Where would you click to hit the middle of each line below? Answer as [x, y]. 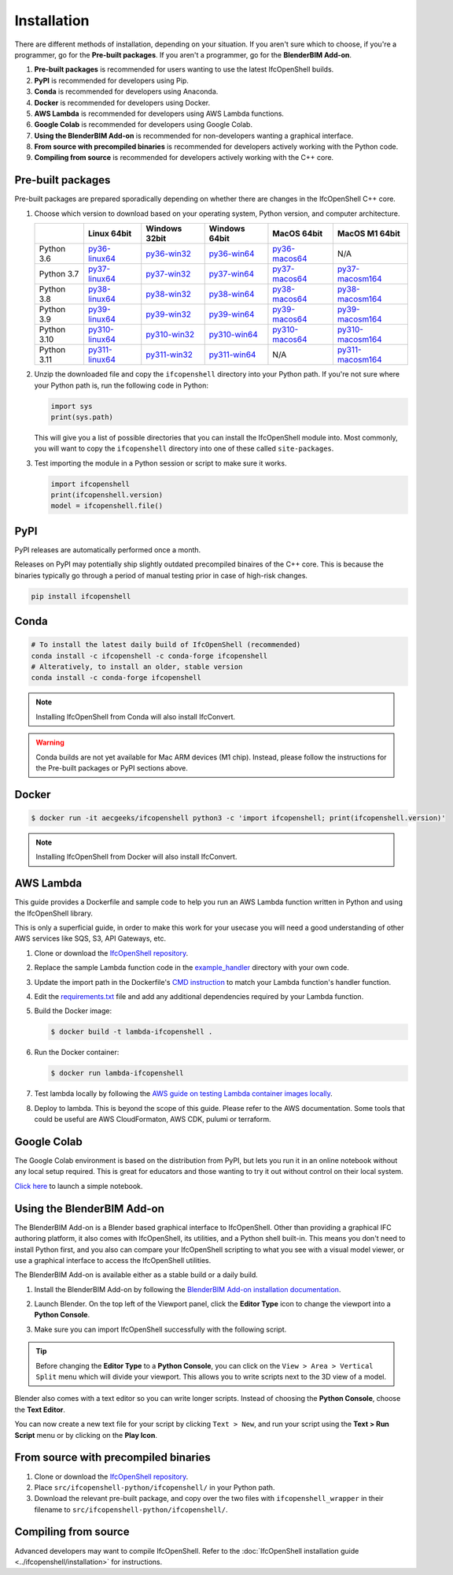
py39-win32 [169, 314]
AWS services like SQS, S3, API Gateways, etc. [90, 938]
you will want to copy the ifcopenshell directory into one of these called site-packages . [184, 448]
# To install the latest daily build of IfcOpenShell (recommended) [166, 645]
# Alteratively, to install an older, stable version [137, 667]
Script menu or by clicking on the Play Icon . [86, 1435]
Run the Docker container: [77, 1053]
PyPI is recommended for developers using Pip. [111, 80]
